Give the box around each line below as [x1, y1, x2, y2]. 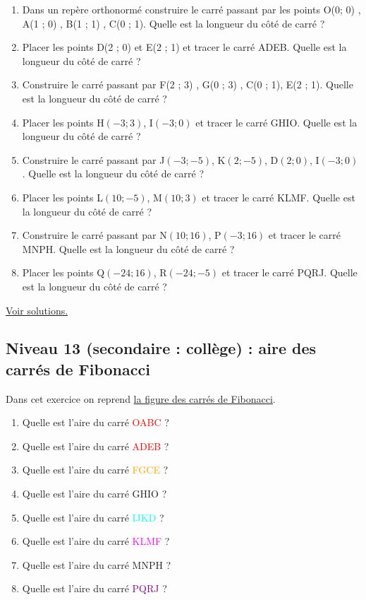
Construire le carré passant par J [22, 152, 165, 167]
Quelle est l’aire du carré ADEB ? [22, 438, 169, 453]
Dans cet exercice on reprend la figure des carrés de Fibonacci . [6, 391, 276, 406]
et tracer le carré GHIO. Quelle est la [195, 114, 358, 129]
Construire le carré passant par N [22, 228, 167, 242]
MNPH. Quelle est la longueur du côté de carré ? [22, 241, 235, 256]
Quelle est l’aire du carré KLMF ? [22, 534, 170, 548]
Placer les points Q [22, 265, 105, 280]
